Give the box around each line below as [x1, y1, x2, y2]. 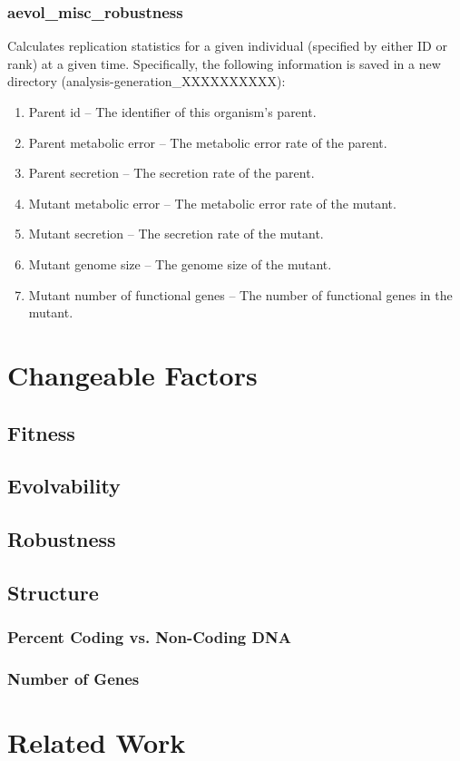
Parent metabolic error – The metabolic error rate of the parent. [28, 132, 387, 151]
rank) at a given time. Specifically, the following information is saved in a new [7, 54, 441, 73]
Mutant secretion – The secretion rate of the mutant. [28, 224, 324, 243]
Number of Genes [7, 668, 140, 690]
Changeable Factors [7, 356, 258, 393]
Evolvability [7, 472, 121, 500]
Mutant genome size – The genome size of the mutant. [28, 254, 332, 273]
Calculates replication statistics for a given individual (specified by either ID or [7, 36, 447, 55]
